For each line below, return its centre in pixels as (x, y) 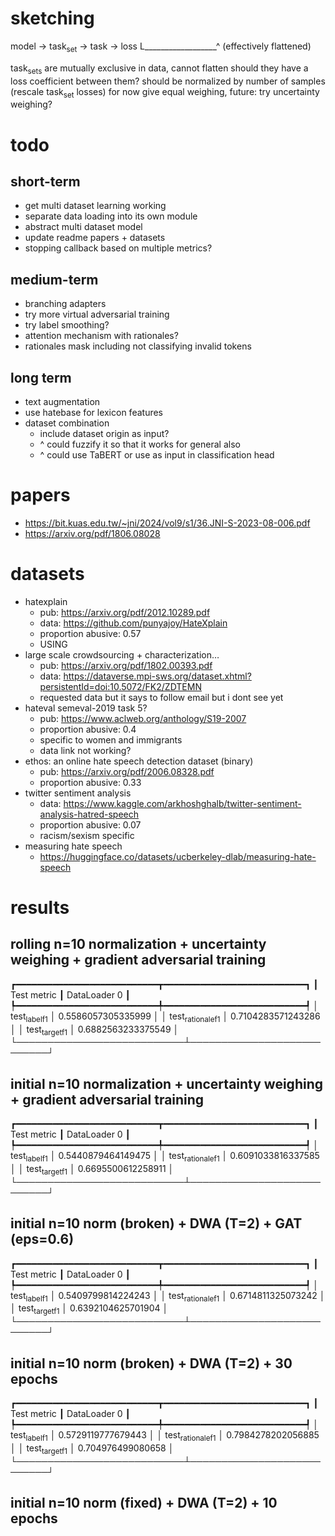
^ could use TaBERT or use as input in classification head (157, 454)
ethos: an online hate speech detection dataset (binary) (139, 761)
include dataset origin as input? (104, 433)
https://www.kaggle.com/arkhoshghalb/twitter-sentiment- (182, 803)
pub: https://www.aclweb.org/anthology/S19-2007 (143, 718)
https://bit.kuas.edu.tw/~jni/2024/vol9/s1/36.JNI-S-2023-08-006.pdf (167, 523)
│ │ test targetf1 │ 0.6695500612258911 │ (92, 1170)
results (40, 908)
